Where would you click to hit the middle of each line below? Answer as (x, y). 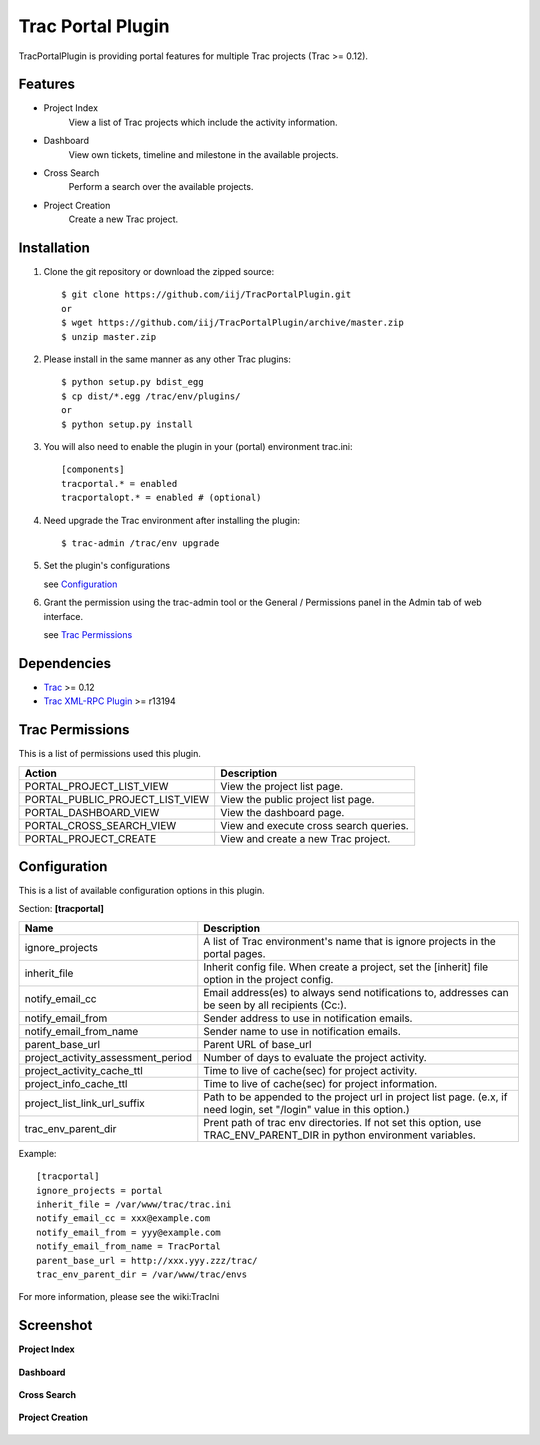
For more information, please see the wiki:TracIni (119, 1297)
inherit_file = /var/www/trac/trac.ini (134, 1204)
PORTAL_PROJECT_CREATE (90, 838)
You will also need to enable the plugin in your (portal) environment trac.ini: (198, 446)
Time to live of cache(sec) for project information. (320, 1083)
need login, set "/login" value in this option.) (306, 1109)
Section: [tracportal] (61, 909)
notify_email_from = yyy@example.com (129, 1232)
